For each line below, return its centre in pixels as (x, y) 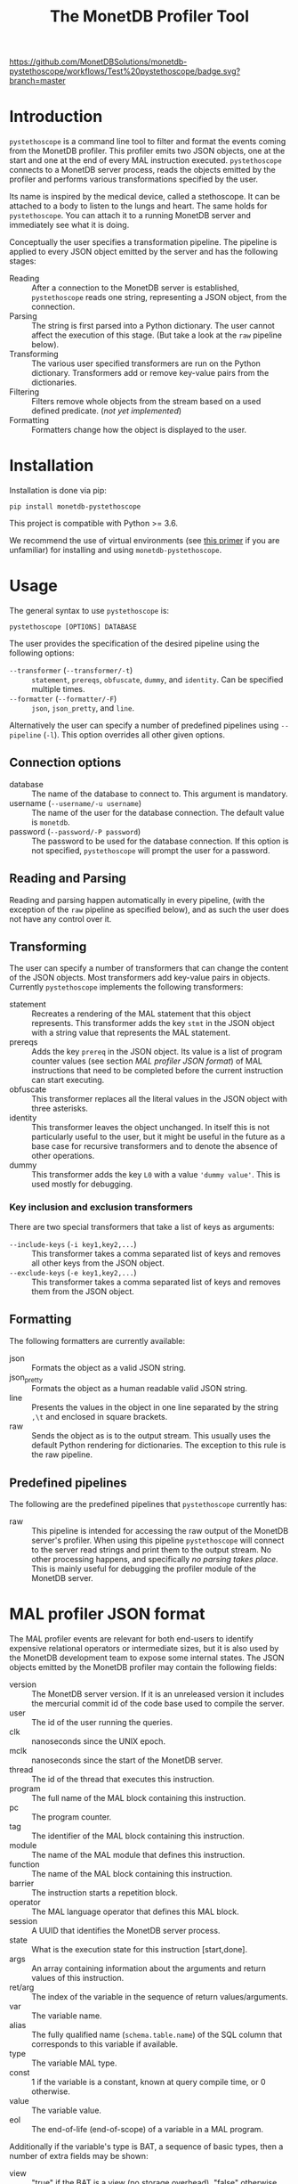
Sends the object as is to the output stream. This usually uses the (151, 1436)
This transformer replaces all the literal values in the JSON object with (159, 1099)
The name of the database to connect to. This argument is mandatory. (160, 794)
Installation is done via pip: (58, 491)
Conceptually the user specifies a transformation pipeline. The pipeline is (143, 242)
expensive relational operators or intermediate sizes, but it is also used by (144, 1649)
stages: (23, 261)
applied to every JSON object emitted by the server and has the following (144, 252)
